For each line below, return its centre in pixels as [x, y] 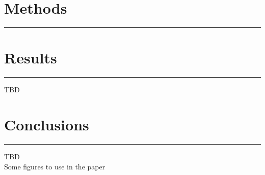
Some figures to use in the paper [55, 166]
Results [31, 58]
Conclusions [47, 125]
